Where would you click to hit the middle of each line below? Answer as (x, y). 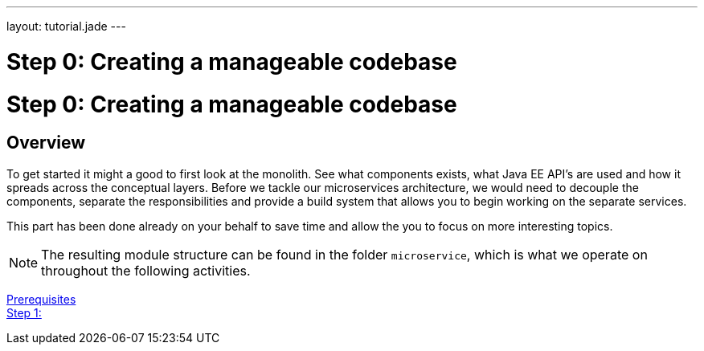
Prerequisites (41, 299)
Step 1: (24, 312)
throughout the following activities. (146, 270)
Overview (46, 143)
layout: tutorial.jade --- (66, 26)
